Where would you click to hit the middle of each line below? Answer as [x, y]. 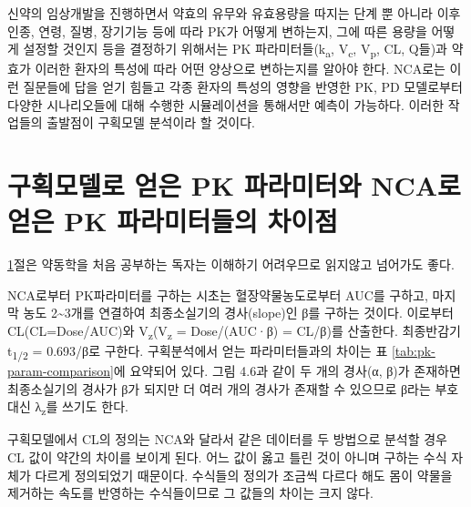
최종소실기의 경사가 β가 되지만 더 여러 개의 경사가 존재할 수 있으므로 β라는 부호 [233, 388]
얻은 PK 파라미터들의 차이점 [173, 221]
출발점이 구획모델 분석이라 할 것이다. [151, 122]
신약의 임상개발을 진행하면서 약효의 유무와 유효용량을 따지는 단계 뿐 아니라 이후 [234, 13]
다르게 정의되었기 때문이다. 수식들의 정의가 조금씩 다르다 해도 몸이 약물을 [244, 475]
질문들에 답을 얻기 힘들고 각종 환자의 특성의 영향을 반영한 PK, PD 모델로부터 [243, 86]
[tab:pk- [413, 350]
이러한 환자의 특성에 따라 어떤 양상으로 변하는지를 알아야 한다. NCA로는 [240, 69]
